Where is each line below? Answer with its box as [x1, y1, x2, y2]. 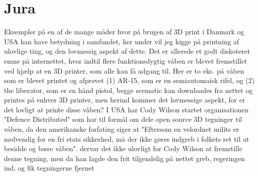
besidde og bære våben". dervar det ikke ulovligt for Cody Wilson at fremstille [4, 143, 243, 154]
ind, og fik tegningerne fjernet [4, 163, 94, 173]
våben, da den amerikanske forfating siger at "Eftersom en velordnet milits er [4, 124, 239, 134]
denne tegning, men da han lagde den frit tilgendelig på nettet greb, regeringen [4, 153, 245, 163]
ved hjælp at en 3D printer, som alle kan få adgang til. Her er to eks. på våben [4, 65, 245, 76]
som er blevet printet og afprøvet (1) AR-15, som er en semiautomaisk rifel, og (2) [4, 75, 255, 86]
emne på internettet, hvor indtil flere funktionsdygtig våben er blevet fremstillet [4, 55, 247, 66]
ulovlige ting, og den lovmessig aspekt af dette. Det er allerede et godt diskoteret [4, 46, 250, 56]
